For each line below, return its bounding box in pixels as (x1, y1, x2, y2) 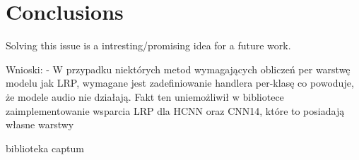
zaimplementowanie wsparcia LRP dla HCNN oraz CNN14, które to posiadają (6, 103, 345, 118)
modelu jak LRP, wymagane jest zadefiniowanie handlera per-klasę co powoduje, (6, 75, 354, 90)
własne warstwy (6, 117, 74, 132)
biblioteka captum (6, 140, 84, 155)
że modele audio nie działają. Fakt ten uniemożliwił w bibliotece (6, 89, 284, 104)
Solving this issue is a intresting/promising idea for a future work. (6, 38, 291, 53)
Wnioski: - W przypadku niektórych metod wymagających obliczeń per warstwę (6, 61, 351, 76)
